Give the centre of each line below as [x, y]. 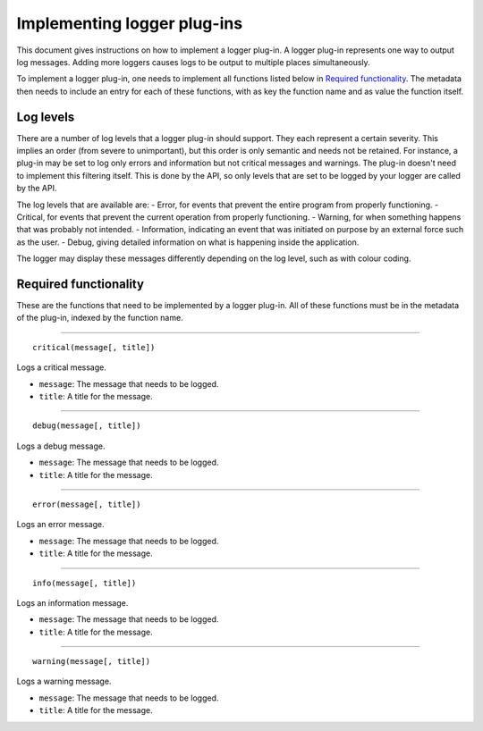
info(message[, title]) [85, 583]
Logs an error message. [60, 525]
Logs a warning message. [64, 681]
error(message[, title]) [87, 504]
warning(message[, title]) [92, 662]
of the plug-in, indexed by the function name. [100, 318]
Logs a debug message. [61, 446]
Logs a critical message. [61, 367]
